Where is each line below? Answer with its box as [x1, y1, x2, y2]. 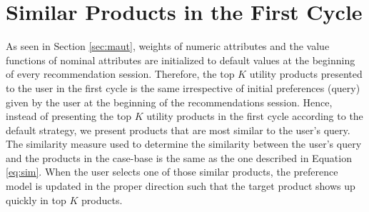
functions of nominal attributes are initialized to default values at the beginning [6, 52, 355, 67]
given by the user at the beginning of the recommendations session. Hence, [6, 94, 333, 109]
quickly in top [6, 192, 66, 207]
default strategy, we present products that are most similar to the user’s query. [6, 122, 350, 137]
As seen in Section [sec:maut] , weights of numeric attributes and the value [6, 39, 330, 54]
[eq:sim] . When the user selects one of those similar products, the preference [6, 164, 338, 179]
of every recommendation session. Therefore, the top [6, 66, 235, 81]
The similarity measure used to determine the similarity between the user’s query [6, 136, 362, 151]
